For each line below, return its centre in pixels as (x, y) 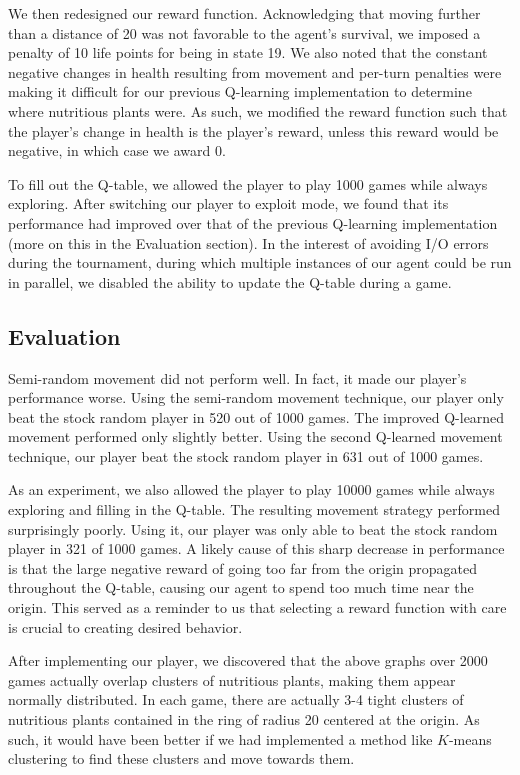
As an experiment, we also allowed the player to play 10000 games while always (251, 489)
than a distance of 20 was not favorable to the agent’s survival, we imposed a (244, 32)
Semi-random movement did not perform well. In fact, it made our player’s (237, 377)
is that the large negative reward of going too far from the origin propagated (242, 567)
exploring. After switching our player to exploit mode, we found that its (228, 203)
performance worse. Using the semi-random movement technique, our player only (256, 397)
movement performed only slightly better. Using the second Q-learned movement (255, 436)
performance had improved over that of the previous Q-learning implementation (253, 222)
